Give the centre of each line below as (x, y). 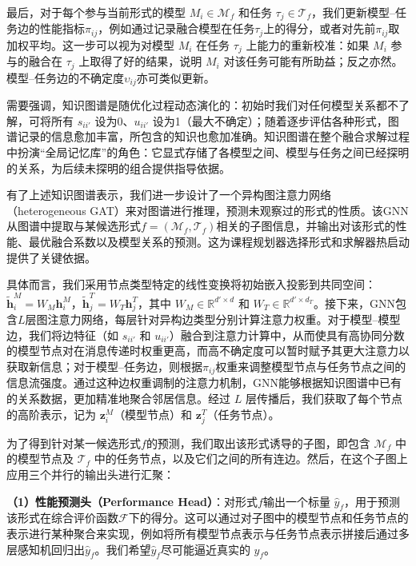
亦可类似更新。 (176, 77)
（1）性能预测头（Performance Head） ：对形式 (132, 501)
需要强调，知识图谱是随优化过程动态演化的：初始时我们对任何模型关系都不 (202, 105)
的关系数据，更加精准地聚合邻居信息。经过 (118, 399)
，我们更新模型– (354, 12)
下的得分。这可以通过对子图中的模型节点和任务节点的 (268, 518)
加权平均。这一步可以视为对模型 (90, 44)
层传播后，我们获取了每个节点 (324, 399)
